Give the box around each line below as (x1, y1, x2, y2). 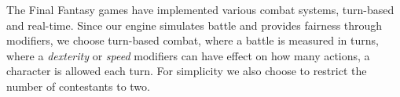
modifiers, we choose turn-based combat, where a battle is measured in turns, (6, 32, 379, 48)
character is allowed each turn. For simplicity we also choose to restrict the (6, 63, 367, 79)
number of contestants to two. (6, 77, 150, 94)
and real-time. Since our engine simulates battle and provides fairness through (6, 16, 383, 33)
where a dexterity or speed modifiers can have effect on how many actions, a (6, 47, 370, 63)
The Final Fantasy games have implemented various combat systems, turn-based (6, 2, 394, 17)
